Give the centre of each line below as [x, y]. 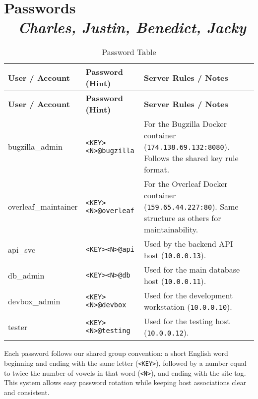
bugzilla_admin [35, 147]
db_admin [26, 275]
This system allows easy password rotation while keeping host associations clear [125, 382]
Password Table [129, 52]
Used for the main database [192, 270]
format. [157, 170]
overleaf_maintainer [43, 207]
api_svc [22, 249]
